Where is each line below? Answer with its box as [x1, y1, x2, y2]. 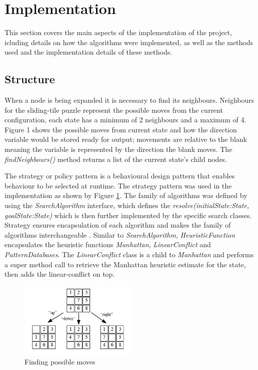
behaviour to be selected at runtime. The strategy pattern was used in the [4, 180, 232, 191]
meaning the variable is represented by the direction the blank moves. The [4, 144, 232, 154]
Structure [4, 71, 55, 87]
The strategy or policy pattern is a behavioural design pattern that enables [4, 170, 235, 181]
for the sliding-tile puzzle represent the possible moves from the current [4, 104, 223, 115]
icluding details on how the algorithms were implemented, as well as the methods [4, 37, 253, 47]
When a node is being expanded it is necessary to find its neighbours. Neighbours [4, 95, 254, 105]
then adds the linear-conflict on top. [4, 269, 115, 279]
